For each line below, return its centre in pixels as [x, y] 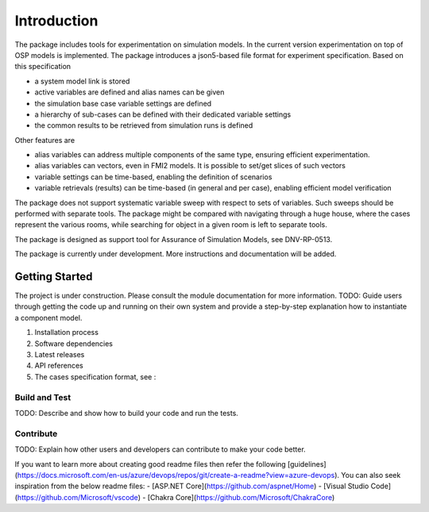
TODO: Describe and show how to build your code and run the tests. [126, 413]
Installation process [67, 333]
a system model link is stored [82, 81]
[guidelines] [307, 464]
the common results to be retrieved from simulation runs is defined [144, 125]
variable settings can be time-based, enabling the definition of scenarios [153, 177]
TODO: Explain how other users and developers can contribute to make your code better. [160, 449]
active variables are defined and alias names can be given [129, 92]
